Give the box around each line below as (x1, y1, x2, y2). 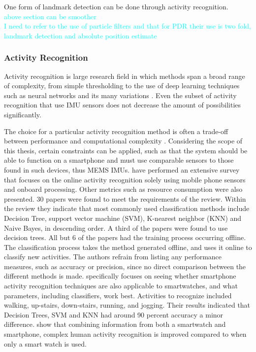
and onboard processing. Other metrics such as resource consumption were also (4, 184, 243, 194)
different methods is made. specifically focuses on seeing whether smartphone (4, 271, 236, 281)
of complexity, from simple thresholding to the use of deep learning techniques (4, 80, 240, 91)
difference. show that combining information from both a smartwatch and (4, 319, 226, 329)
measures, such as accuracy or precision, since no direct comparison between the (4, 261, 246, 271)
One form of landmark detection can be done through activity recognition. (4, 1, 228, 11)
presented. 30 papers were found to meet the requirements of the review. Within (4, 193, 246, 204)
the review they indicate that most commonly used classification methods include (4, 203, 250, 213)
